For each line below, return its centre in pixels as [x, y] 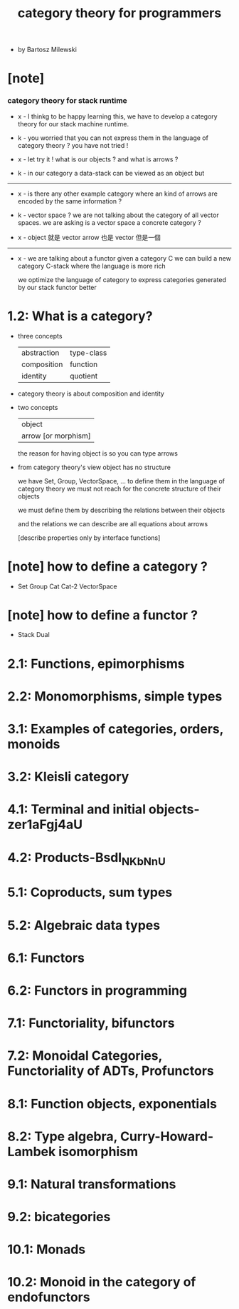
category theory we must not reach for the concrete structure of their [119, 488]
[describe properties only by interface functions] [89, 538]
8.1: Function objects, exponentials [112, 1104]
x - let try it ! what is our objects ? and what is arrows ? [98, 159]
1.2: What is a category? [80, 316]
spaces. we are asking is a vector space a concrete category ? [109, 222]
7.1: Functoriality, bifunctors [91, 1023]
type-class [89, 353]
